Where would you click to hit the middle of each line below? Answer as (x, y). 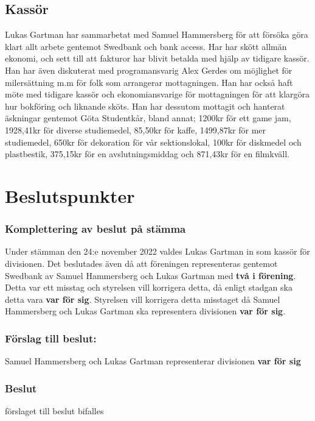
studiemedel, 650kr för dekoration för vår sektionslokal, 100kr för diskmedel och (153, 142)
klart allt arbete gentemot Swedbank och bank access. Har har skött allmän (146, 46)
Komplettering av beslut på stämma (95, 229)
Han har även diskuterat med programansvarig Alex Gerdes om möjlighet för (149, 70)
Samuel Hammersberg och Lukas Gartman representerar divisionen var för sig (153, 361)
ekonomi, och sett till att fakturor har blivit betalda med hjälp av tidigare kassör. (157, 58)
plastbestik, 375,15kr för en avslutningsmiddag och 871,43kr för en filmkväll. (147, 154)
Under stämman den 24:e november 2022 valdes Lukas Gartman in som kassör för (157, 251)
